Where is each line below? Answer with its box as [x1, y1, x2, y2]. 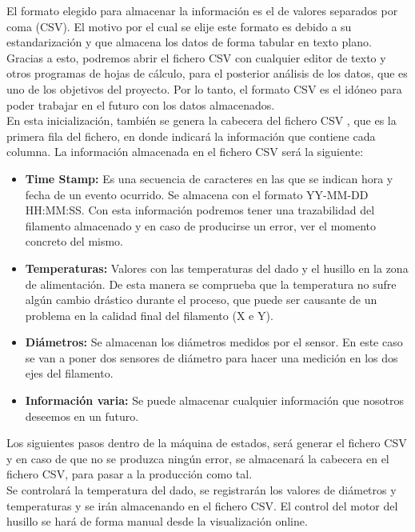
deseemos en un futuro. [25, 407, 139, 424]
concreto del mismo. [25, 233, 124, 250]
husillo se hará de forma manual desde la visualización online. [6, 513, 308, 530]
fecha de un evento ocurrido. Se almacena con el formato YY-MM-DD [25, 186, 369, 202]
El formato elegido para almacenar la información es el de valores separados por [6, 2, 398, 18]
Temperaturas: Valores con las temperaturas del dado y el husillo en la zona [25, 259, 409, 276]
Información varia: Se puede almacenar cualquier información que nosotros [25, 392, 404, 409]
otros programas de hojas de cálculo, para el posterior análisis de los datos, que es [6, 65, 408, 82]
